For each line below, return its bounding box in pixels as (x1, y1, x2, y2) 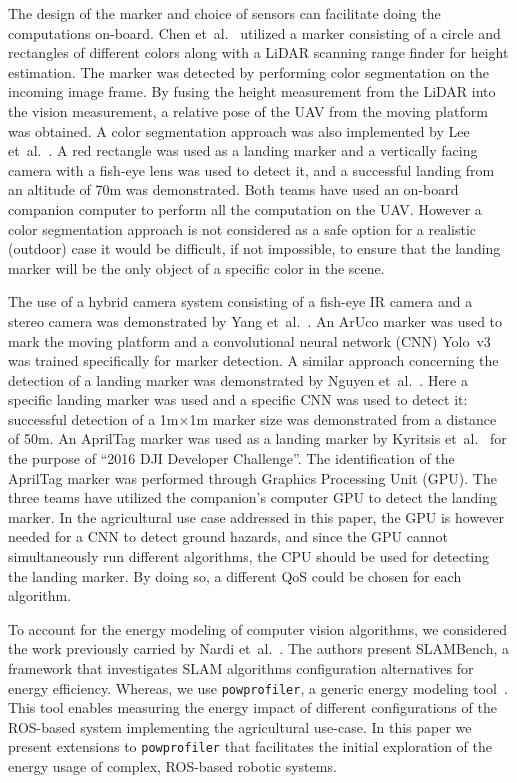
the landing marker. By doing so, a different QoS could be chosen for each (8, 565, 462, 586)
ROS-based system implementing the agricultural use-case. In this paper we (8, 716, 472, 737)
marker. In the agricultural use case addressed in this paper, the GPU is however (8, 506, 505, 527)
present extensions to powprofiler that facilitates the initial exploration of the (8, 736, 492, 757)
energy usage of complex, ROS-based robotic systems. (8, 756, 337, 777)
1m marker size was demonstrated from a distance (189, 408, 497, 429)
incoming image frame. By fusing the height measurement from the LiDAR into (8, 81, 496, 102)
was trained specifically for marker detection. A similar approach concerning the (8, 350, 499, 371)
